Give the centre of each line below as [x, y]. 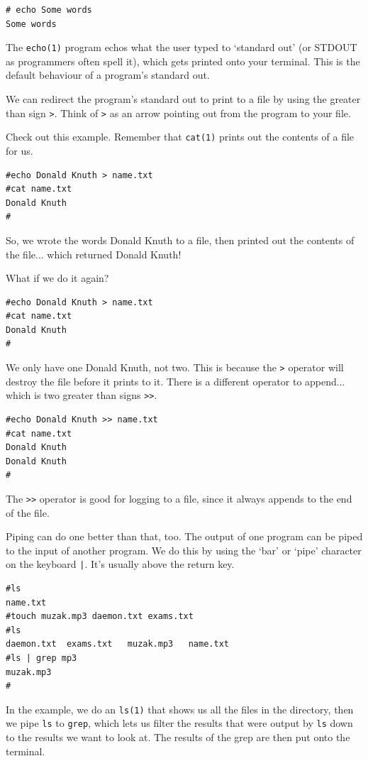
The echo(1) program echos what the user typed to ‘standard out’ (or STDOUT [182, 47]
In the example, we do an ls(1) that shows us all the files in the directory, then [180, 709]
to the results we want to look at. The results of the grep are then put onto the [178, 737]
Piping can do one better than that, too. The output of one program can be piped [184, 536]
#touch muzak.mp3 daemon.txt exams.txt [100, 617]
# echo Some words [49, 10]
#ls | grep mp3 [41, 658]
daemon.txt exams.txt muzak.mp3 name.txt [117, 644]
